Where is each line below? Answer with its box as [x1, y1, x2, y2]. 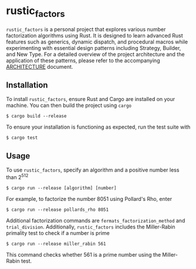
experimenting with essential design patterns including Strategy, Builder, [6, 44, 181, 51]
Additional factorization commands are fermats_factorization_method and [6, 217, 185, 224]
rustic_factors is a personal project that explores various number [6, 25, 166, 33]
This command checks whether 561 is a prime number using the [6, 251, 161, 258]
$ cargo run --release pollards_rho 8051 [6, 207, 109, 213]
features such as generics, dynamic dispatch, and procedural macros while [6, 38, 188, 45]
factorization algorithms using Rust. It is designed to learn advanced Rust [6, 32, 183, 39]
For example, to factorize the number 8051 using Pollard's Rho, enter [6, 195, 172, 202]
